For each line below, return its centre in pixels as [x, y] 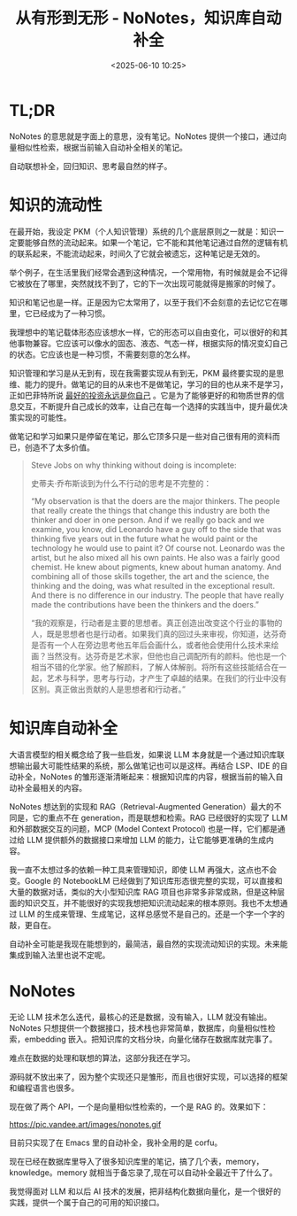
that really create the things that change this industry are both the [150, 510]
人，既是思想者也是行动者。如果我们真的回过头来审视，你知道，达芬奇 [159, 633]
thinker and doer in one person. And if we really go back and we [148, 520]
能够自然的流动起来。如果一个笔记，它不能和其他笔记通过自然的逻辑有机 [156, 242]
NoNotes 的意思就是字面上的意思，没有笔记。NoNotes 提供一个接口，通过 [144, 136]
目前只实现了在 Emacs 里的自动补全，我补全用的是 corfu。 [116, 1142]
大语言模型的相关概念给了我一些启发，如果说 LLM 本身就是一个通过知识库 [143, 755]
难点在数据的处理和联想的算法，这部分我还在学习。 [102, 1057]
